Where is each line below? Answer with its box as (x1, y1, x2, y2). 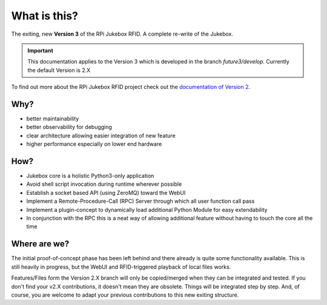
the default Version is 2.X (27, 67, 91, 74)
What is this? (11, 9, 79, 22)
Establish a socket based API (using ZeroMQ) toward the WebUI (26, 189, 186, 196)
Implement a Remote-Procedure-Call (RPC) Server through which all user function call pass (26, 197, 255, 205)
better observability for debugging (26, 123, 112, 131)
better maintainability (26, 115, 79, 122)
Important (27, 47, 54, 54)
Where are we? (11, 239, 70, 249)
